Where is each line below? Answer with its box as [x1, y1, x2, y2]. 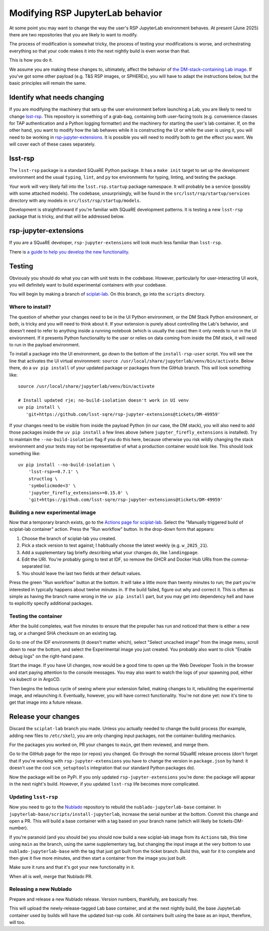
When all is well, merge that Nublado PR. [9, 873, 93, 879]
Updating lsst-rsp [9, 793, 58, 800]
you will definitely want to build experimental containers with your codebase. [9, 282, 167, 288]
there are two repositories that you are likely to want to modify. [9, 31, 138, 37]
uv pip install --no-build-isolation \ [18, 462, 116, 467]
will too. [9, 919, 25, 925]
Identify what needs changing [9, 93, 104, 102]
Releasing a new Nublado [9, 886, 72, 893]
